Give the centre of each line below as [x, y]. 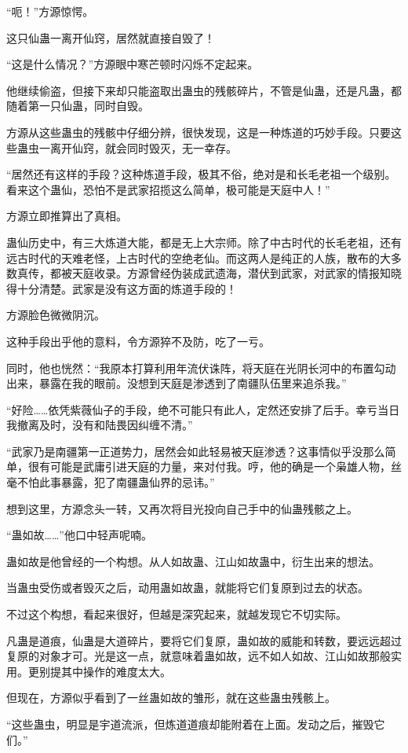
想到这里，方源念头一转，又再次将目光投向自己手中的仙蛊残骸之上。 [182, 508]
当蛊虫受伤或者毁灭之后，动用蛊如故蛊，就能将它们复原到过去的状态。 [188, 588]
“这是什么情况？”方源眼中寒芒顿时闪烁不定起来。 [133, 64]
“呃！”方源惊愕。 [50, 11]
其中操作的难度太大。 [116, 671]
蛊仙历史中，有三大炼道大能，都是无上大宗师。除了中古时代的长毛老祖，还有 [204, 242]
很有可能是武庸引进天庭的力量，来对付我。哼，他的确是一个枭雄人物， [209, 466]
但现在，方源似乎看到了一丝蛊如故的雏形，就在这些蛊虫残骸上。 [171, 698]
